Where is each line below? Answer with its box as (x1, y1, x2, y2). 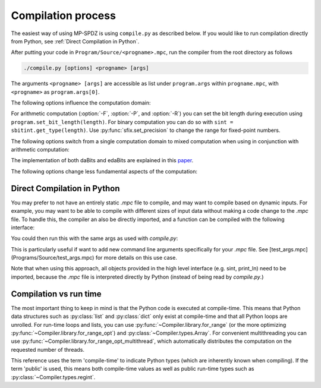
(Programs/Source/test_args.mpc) (11, 254, 95, 261)
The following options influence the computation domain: (11, 99, 151, 106)
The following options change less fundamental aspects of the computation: (11, 168, 198, 175)
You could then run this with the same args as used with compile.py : (11, 235, 178, 242)
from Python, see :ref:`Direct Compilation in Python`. (11, 37, 140, 45)
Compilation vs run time (11, 289, 102, 299)
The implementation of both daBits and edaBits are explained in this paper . (11, 157, 194, 164)
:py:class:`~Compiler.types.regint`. (11, 373, 96, 380)
